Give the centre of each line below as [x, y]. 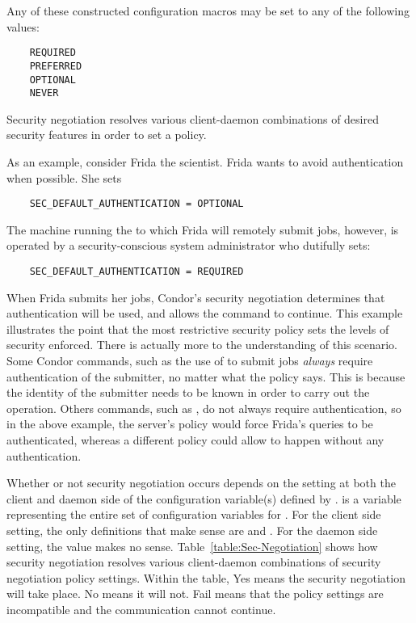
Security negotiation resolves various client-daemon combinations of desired [193, 118]
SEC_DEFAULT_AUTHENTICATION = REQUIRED [137, 272]
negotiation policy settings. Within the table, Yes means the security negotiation [206, 577]
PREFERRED [56, 66]
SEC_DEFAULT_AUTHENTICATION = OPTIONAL [137, 204]
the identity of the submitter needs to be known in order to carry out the [188, 392]
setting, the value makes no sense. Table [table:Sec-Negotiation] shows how [192, 546]
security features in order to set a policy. [107, 135]
